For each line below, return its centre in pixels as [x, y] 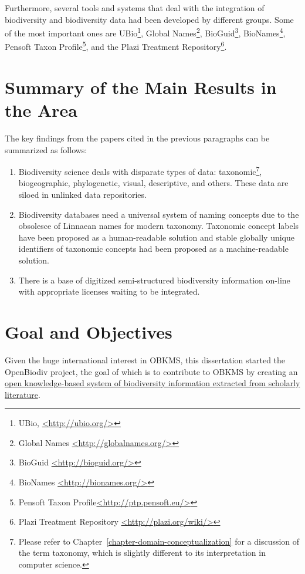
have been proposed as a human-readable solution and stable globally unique [156, 237]
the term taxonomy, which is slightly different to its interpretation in [142, 553]
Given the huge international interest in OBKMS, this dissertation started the [145, 359]
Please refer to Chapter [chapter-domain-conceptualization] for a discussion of [159, 541]
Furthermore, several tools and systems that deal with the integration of [135, 8]
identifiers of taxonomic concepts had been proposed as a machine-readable [153, 249]
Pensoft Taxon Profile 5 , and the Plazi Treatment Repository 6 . [116, 46]
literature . [23, 394]
